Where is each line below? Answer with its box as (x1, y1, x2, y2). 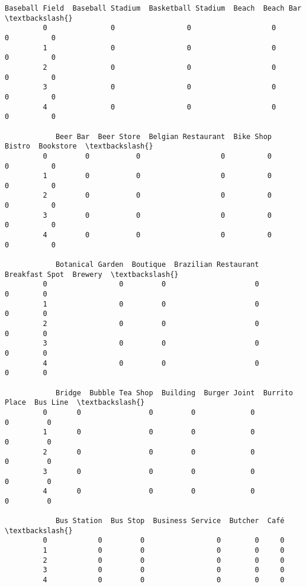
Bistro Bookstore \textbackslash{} (5, 142, 153, 151)
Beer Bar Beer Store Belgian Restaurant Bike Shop (55, 132, 272, 141)
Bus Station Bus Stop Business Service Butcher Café (55, 517, 285, 525)
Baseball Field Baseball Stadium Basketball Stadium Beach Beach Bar (5, 4, 302, 12)
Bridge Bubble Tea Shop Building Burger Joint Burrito (55, 388, 293, 397)
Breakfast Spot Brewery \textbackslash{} (5, 270, 179, 279)
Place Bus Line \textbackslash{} (5, 398, 145, 407)
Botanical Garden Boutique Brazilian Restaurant (55, 260, 259, 269)
